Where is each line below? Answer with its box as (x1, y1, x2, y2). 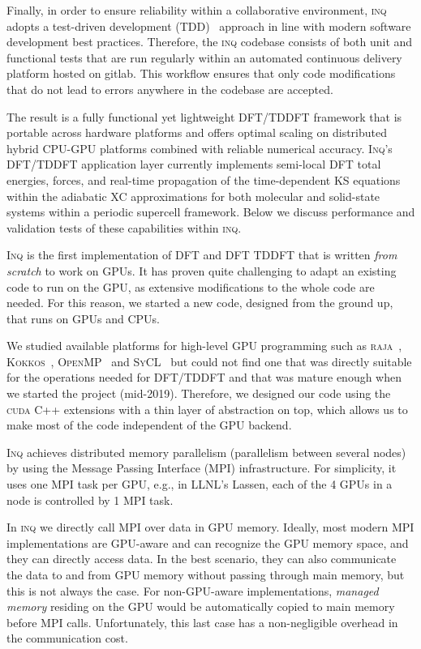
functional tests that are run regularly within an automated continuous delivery (6, 49, 402, 66)
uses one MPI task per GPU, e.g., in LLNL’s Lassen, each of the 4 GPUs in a (6, 476, 393, 493)
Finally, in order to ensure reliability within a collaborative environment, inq (6, 2, 387, 18)
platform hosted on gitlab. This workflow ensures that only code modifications (6, 65, 396, 82)
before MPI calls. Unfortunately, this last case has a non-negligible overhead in (6, 613, 398, 630)
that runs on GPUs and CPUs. (6, 310, 160, 327)
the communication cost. (6, 630, 128, 647)
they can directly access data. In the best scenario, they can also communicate (6, 550, 397, 567)
